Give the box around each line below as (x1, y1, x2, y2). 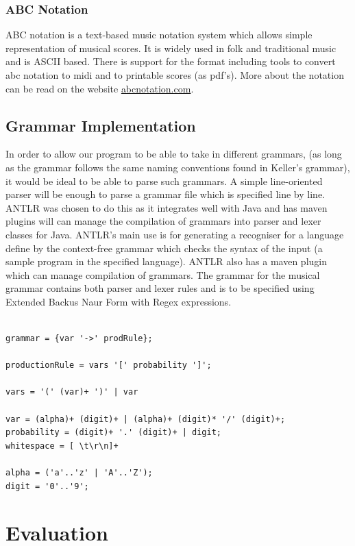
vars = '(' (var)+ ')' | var (5, 387, 138, 397)
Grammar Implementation (5, 114, 196, 136)
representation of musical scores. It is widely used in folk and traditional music (5, 40, 336, 55)
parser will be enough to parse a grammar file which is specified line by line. (5, 187, 325, 201)
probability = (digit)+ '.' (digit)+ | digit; (5, 427, 221, 438)
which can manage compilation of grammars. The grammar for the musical (5, 267, 320, 282)
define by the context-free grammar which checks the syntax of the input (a (5, 240, 323, 255)
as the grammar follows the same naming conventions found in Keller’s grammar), (5, 160, 350, 174)
